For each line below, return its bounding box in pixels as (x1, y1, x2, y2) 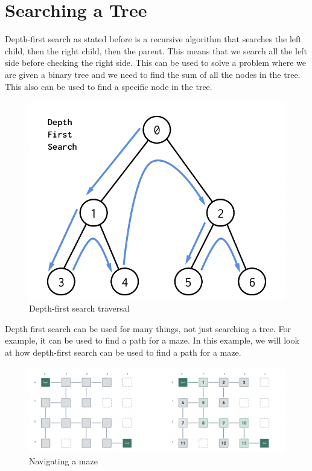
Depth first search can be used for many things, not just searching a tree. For (5, 322, 291, 335)
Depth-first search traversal (29, 302, 130, 315)
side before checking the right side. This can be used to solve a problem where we (5, 56, 307, 69)
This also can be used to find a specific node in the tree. (5, 80, 212, 92)
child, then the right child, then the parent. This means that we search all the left (5, 44, 307, 57)
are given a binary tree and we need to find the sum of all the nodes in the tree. (5, 68, 301, 80)
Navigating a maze (29, 454, 98, 467)
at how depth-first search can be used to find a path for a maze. (5, 346, 241, 358)
